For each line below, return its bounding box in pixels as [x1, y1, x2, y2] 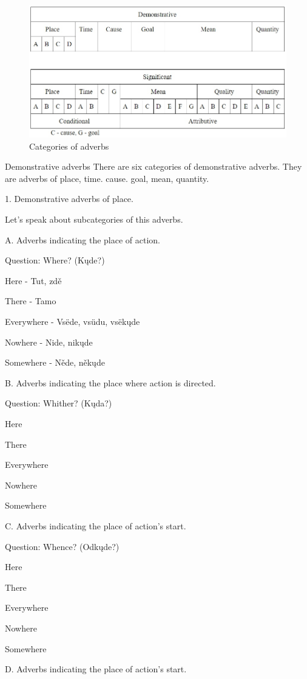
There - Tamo [5, 294, 56, 307]
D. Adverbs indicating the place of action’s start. [5, 663, 187, 675]
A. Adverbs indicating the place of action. [5, 233, 161, 246]
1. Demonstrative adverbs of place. [5, 192, 133, 205]
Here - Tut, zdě [5, 274, 62, 287]
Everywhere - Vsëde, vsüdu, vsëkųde [5, 315, 140, 327]
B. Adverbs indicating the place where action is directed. [5, 376, 216, 389]
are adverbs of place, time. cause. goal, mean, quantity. [5, 172, 209, 184]
